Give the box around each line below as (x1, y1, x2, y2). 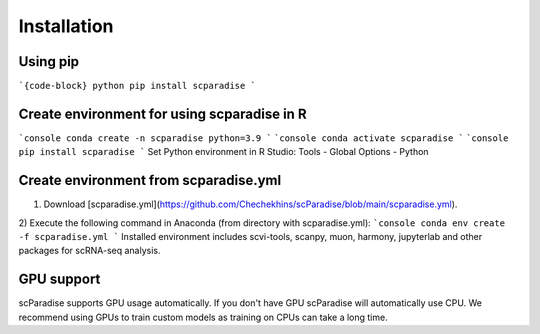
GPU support (18, 271, 101, 288)
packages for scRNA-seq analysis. (18, 245, 161, 257)
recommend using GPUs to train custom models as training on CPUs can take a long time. (18, 311, 389, 323)
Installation (18, 15, 114, 37)
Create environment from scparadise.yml (18, 172, 282, 189)
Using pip (18, 53, 80, 70)
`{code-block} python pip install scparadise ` (18, 80, 257, 92)
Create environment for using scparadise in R (18, 105, 307, 122)
